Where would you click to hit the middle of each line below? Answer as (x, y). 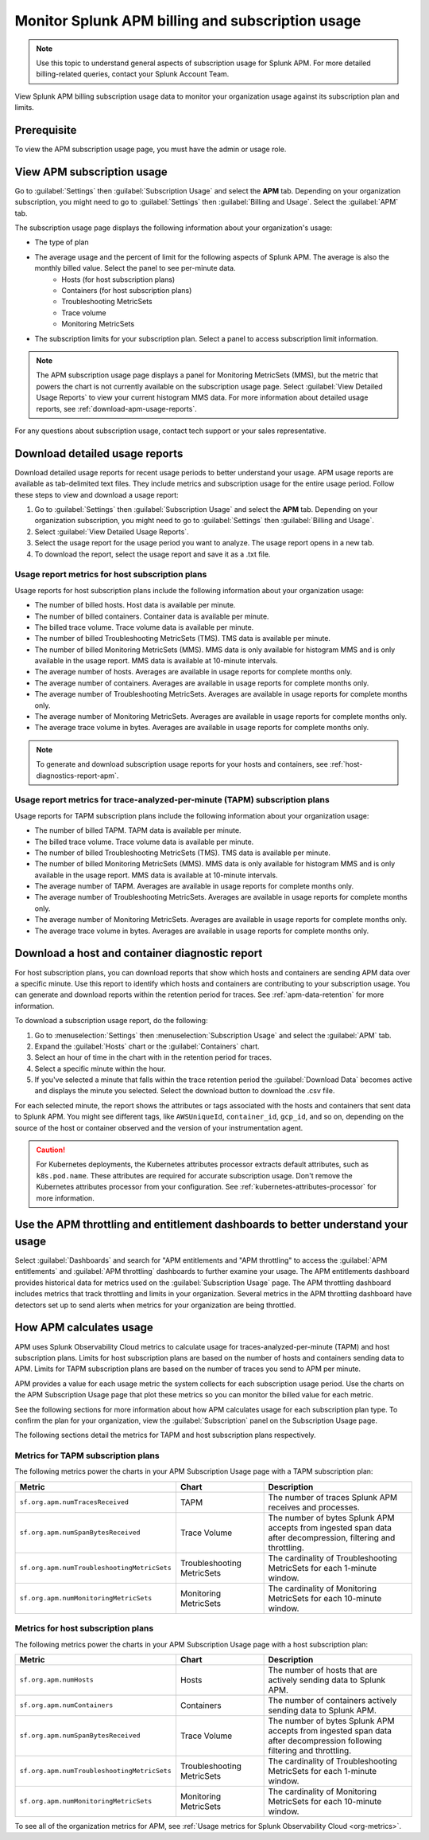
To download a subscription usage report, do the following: (111, 1021)
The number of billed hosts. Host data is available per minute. (135, 605)
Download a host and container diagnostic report (139, 953)
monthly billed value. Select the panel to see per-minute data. (135, 268)
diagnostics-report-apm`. (77, 775)
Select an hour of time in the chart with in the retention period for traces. (153, 1057)
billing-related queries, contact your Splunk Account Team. (133, 74)
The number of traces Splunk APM (332, 1497)
